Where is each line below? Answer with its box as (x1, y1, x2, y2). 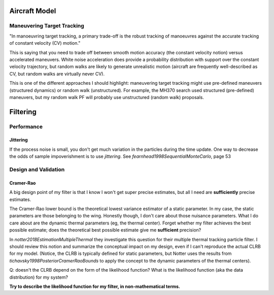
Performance (9, 123, 43, 130)
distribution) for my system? (9, 274, 68, 280)
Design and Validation (9, 166, 65, 173)
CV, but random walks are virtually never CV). (9, 71, 105, 77)
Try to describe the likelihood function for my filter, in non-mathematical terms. (9, 283, 180, 289)
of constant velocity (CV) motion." (9, 40, 81, 46)
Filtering (9, 107, 37, 116)
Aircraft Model (9, 7, 56, 15)
